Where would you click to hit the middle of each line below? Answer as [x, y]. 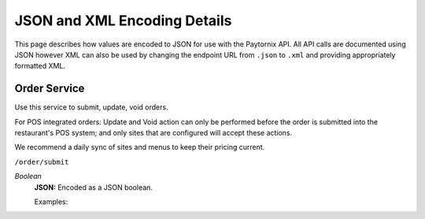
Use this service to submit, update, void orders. [91, 107]
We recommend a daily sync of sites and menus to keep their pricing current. [140, 147]
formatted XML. [40, 66]
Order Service [50, 89]
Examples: [51, 202]
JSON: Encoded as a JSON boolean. [94, 187]
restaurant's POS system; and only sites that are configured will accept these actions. [153, 133]
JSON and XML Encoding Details [123, 20]
